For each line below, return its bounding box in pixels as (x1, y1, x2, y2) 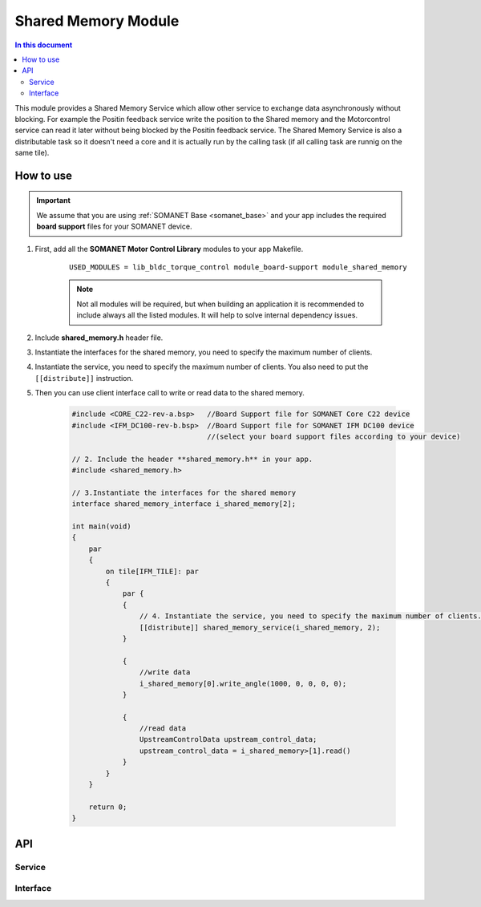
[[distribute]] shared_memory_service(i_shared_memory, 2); (139, 622, 381, 632)
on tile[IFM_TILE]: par (105, 566, 200, 576)
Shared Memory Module (14, 12, 180, 30)
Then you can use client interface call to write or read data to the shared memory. (34, 388, 305, 398)
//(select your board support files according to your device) (207, 431, 461, 441)
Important (36, 196, 71, 205)
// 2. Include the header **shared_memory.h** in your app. (71, 454, 313, 464)
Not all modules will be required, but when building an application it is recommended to (76, 299, 365, 309)
